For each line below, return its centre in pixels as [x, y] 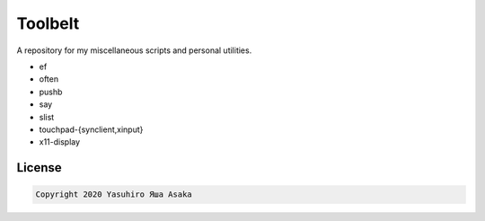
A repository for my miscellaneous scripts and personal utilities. [134, 50]
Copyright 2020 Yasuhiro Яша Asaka [114, 194]
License [39, 168]
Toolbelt [48, 23]
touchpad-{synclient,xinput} [91, 129]
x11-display [60, 142]
